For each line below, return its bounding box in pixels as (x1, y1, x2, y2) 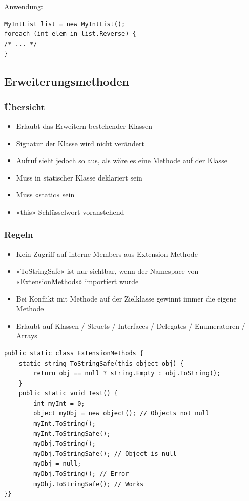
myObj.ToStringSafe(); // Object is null (33, 450, 177, 457)
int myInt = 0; (33, 399, 85, 407)
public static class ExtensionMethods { (4, 349, 144, 357)
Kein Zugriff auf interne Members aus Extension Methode (16, 248, 198, 259)
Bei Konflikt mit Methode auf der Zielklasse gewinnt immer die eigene (16, 293, 237, 304)
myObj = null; (33, 460, 81, 468)
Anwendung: (4, 1, 43, 11)
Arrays (16, 330, 37, 341)
